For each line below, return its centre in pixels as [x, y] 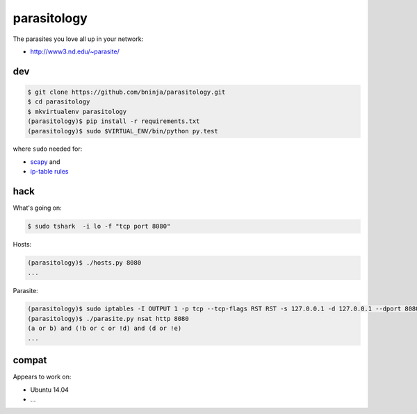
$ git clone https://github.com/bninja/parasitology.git [126, 92]
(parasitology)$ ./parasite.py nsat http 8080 [108, 318]
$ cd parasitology [59, 102]
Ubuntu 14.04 [50, 390]
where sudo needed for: [48, 149]
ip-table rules [49, 172]
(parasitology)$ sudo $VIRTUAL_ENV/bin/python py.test [123, 131]
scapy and [45, 162]
